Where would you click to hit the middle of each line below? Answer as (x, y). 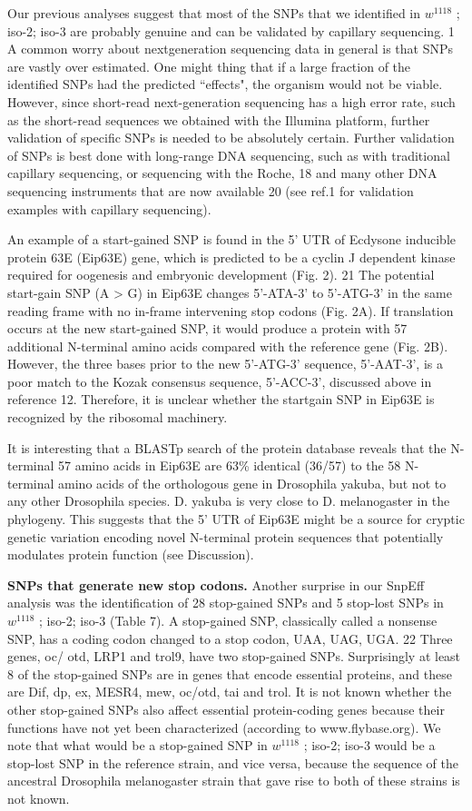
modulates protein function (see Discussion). (131, 554)
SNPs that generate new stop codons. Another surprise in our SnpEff (216, 584)
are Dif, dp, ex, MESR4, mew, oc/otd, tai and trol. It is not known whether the (230, 692)
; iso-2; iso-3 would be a (369, 745)
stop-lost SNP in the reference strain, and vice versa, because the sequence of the (233, 762)
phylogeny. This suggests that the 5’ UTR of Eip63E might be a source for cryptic (236, 519)
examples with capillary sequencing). (109, 208)
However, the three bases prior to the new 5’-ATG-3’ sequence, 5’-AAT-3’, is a (225, 364)
